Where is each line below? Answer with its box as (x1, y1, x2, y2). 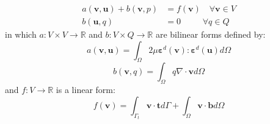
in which (5, 28, 37, 41)
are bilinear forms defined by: (155, 28, 266, 41)
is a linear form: (56, 83, 115, 96)
